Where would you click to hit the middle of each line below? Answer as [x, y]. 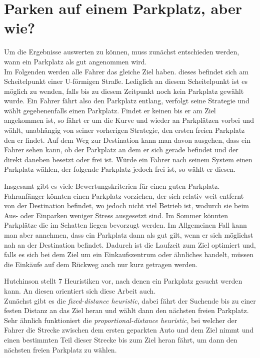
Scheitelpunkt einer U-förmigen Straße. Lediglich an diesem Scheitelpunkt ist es [126, 81]
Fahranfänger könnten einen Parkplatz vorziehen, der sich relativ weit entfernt [124, 195]
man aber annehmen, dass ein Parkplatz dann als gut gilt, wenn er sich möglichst [129, 235]
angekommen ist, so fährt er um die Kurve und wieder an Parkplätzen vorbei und [129, 120]
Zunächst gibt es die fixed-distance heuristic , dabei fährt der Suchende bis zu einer [130, 300]
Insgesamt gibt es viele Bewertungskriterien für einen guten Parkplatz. [112, 186]
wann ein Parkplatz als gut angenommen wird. [75, 61]
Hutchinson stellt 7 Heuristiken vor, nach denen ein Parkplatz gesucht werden [123, 281]
